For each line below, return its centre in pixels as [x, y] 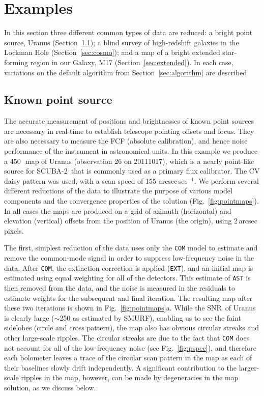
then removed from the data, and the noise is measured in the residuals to [120, 287]
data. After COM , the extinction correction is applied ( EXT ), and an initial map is [129, 267]
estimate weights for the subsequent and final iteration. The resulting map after [128, 298]
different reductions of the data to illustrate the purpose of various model [118, 191]
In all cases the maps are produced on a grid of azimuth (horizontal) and [118, 210]
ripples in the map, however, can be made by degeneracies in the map [130, 377]
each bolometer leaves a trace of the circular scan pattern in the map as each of [128, 358]
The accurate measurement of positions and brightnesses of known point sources [129, 121]
